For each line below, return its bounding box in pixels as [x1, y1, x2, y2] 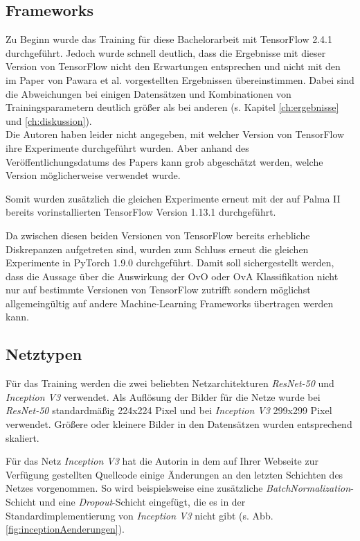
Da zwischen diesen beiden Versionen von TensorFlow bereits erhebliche [6, 227, 310, 242]
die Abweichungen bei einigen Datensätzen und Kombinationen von [6, 86, 291, 101]
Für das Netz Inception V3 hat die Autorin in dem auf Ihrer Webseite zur [6, 454, 318, 468]
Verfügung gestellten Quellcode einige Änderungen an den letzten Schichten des [6, 467, 343, 481]
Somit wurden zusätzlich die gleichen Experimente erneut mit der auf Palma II [6, 191, 341, 205]
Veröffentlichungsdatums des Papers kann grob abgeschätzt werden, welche [6, 154, 323, 169]
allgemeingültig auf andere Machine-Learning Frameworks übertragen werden [6, 295, 334, 310]
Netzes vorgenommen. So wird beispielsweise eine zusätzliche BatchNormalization [6, 481, 351, 495]
